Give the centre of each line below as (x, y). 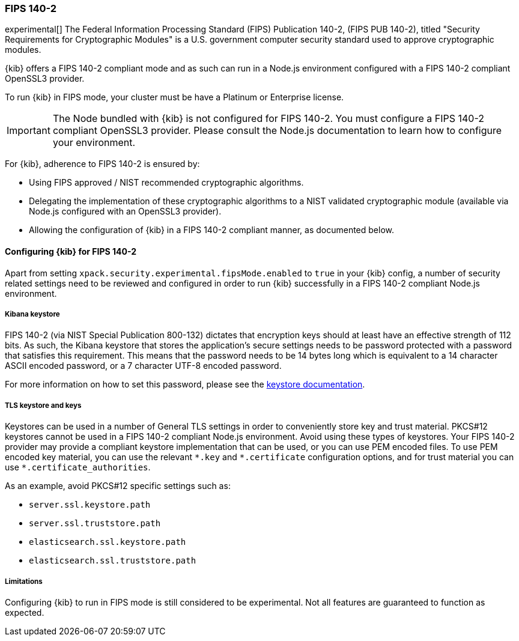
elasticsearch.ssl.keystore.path (108, 542)
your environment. (94, 143)
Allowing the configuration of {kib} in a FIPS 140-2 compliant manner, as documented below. (211, 230)
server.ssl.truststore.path (95, 524)
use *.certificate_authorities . (78, 467)
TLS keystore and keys (43, 405)
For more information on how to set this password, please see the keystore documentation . (185, 384)
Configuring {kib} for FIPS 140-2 (71, 251)
